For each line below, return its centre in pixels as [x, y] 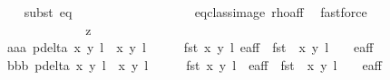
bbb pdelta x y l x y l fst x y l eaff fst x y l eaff [194, 64]
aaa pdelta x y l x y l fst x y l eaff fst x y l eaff [190, 47]
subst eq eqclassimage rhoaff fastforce [195, 12]
